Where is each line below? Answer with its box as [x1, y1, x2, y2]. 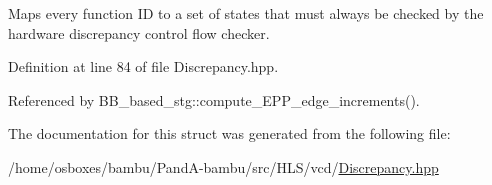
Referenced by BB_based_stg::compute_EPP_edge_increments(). [8, 89, 420, 110]
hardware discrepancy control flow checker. [8, 22, 270, 43]
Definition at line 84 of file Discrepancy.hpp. [8, 56, 279, 77]
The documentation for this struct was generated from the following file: [8, 123, 451, 144]
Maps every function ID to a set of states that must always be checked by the [8, 3, 484, 23]
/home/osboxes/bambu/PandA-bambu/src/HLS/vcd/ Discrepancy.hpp [8, 156, 439, 177]
